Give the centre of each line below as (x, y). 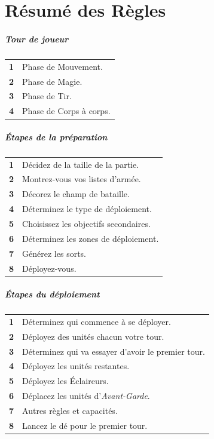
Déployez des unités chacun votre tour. (93, 336)
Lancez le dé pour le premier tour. (85, 425)
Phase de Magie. (52, 81)
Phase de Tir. (47, 96)
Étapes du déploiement (52, 294)
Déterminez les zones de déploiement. (91, 238)
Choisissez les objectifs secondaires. (86, 223)
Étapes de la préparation (56, 136)
